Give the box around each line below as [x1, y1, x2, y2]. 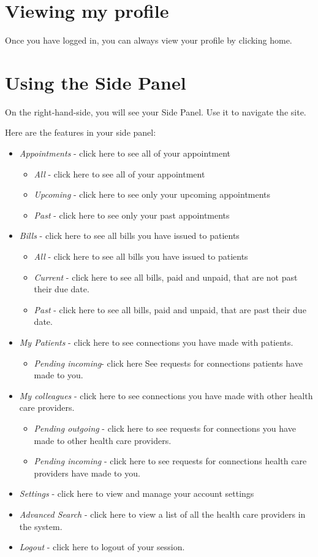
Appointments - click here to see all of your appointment [19, 147, 231, 160]
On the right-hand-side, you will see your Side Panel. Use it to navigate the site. [5, 105, 306, 118]
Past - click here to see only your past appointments [34, 208, 230, 221]
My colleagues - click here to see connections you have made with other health [19, 389, 313, 402]
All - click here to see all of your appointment [34, 167, 205, 180]
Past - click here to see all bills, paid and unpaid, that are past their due [34, 303, 306, 316]
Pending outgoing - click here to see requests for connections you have [34, 421, 296, 434]
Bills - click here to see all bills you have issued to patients [19, 229, 240, 242]
